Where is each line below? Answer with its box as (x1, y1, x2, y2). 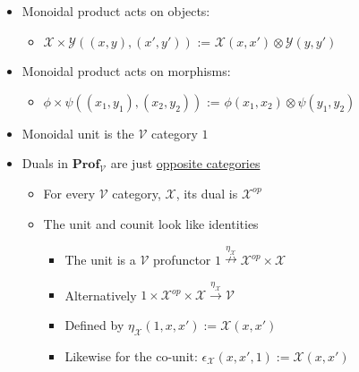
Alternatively (64, 285, 137, 304)
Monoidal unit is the (21, 123, 134, 142)
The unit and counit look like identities (43, 214, 259, 232)
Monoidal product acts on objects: (21, 2, 210, 20)
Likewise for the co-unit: (64, 346, 198, 365)
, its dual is (175, 183, 238, 202)
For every (43, 183, 96, 202)
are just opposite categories (110, 154, 261, 173)
